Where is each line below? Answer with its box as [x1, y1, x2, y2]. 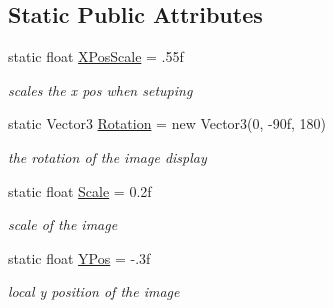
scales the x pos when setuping [8, 79, 193, 100]
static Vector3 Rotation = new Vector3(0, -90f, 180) [8, 113, 327, 134]
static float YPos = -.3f [8, 247, 151, 268]
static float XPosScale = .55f [8, 46, 184, 67]
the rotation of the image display [8, 146, 207, 167]
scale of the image [8, 214, 118, 235]
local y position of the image [8, 281, 180, 302]
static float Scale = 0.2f [8, 180, 152, 201]
